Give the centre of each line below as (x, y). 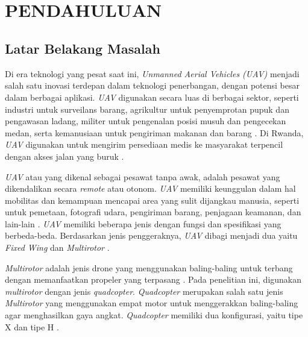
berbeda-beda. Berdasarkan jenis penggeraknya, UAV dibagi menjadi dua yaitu (151, 235)
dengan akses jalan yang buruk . (64, 156)
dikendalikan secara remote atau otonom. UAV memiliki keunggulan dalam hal (150, 188)
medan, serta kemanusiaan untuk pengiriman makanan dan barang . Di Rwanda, (154, 132)
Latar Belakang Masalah (83, 48)
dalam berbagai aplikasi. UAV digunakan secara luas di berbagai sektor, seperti (152, 97)
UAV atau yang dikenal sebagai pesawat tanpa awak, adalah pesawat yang (143, 176)
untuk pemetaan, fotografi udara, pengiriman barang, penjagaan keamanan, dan (153, 212)
